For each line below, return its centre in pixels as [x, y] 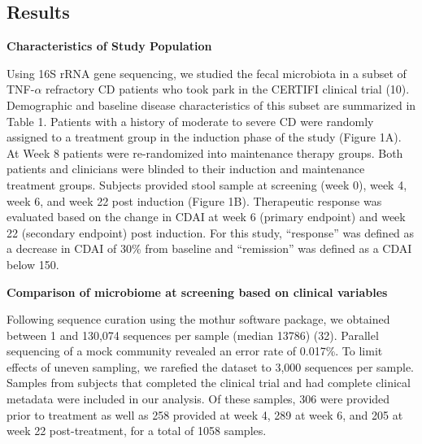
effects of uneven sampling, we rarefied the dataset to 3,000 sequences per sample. [211, 366]
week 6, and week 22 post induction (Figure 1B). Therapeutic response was [194, 200]
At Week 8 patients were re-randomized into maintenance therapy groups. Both [205, 152]
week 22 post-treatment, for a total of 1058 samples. [137, 431]
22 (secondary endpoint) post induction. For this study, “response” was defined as [211, 232]
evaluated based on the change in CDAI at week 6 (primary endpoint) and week [206, 217]
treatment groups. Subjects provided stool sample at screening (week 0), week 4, [207, 184]
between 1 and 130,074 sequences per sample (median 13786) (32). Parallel [193, 335]
